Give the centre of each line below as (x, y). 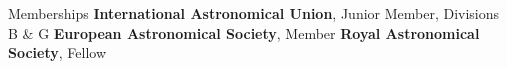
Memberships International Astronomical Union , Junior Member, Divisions (254, 13)
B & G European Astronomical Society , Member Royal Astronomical (244, 32)
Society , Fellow (57, 52)
